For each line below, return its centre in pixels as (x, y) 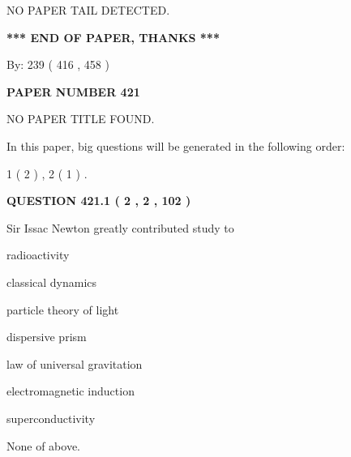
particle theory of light (63, 309)
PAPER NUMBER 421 (73, 91)
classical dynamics (52, 282)
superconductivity (51, 418)
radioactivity (38, 255)
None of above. (43, 445)
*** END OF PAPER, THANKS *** (113, 37)
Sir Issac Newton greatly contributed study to (120, 227)
